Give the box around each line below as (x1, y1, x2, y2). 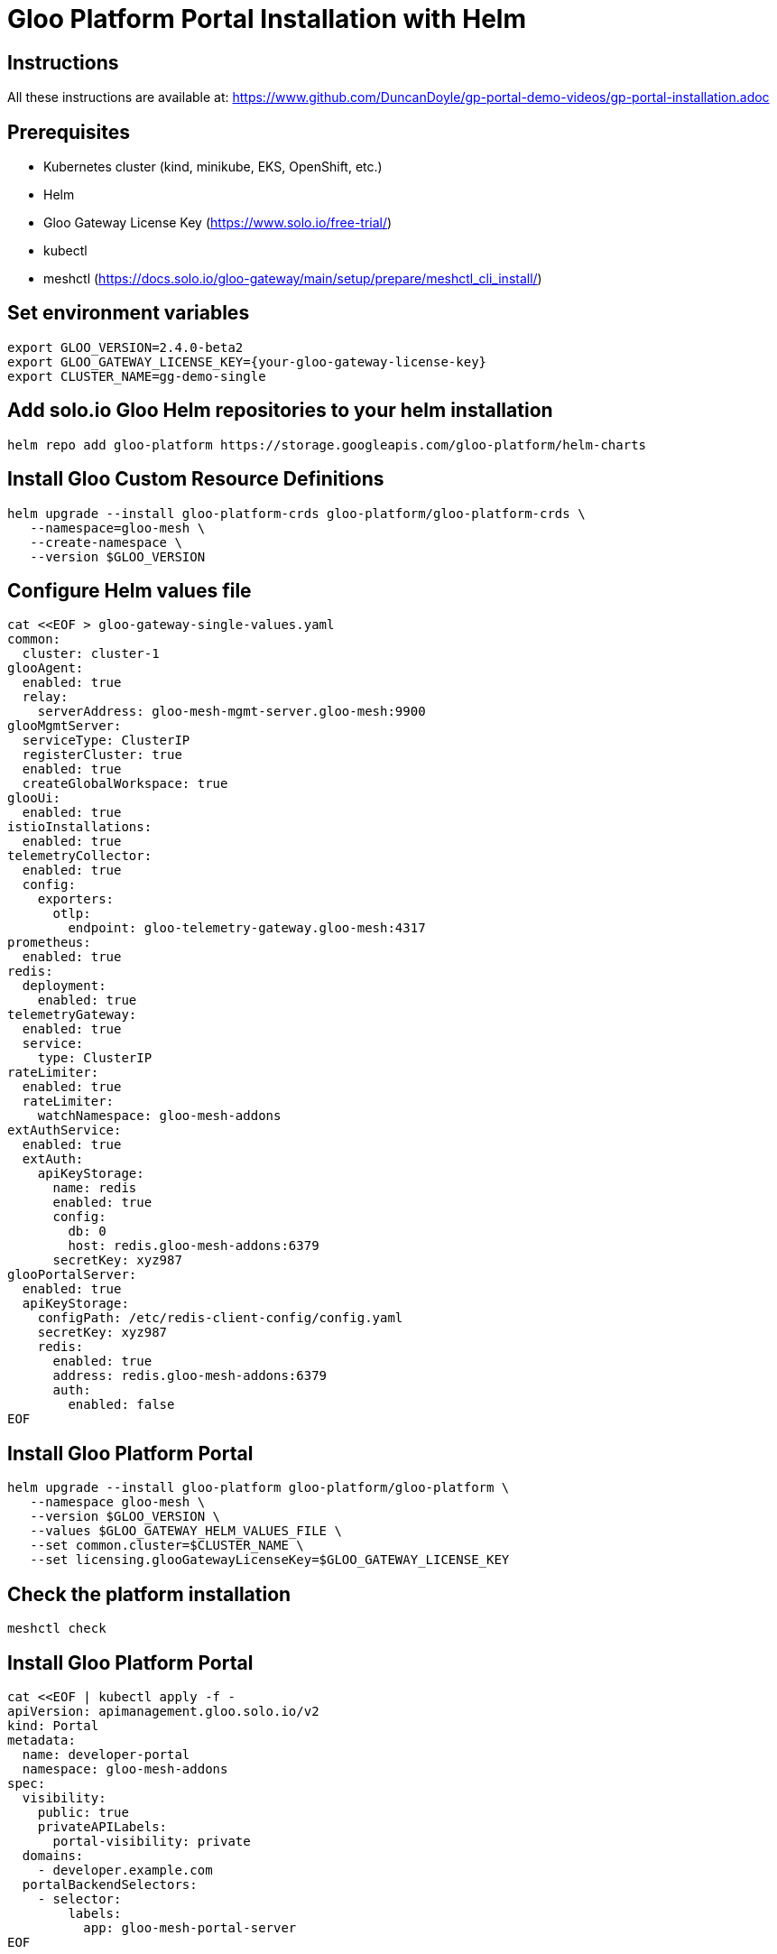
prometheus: (7, 935, 91, 950)
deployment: (22, 978, 106, 994)
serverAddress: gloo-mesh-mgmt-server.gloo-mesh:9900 (37, 704, 426, 719)
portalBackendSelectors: (22, 1876, 198, 1892)
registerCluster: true (22, 747, 182, 763)
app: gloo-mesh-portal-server (83, 1920, 297, 1935)
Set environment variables (7, 301, 250, 325)
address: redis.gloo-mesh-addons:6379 (52, 1368, 328, 1384)
